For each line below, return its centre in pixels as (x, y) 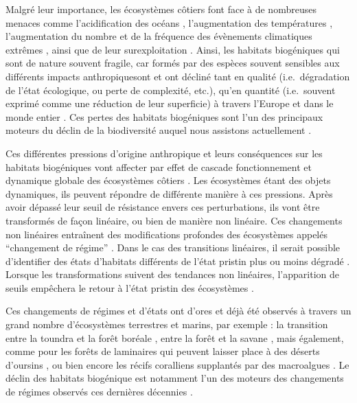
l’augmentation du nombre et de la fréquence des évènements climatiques (159, 36)
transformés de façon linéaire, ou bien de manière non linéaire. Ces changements (174, 220)
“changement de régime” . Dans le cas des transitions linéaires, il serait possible (173, 247)
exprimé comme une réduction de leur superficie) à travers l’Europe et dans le (170, 103)
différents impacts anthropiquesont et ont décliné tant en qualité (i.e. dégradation (178, 76)
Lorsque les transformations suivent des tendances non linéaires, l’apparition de (172, 274)
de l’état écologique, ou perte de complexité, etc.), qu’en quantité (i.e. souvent (171, 90)
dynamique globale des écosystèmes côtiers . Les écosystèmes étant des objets (168, 180)
